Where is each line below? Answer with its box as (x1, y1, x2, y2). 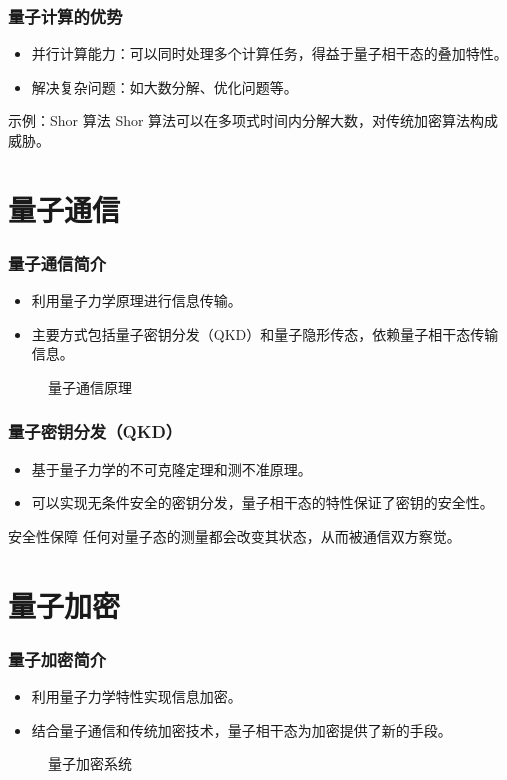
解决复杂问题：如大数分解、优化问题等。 (31, 76, 298, 97)
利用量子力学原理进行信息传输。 (31, 290, 242, 311)
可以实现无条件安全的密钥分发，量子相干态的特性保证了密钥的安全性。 (31, 492, 494, 513)
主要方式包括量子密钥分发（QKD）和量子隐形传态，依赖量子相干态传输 (31, 323, 499, 344)
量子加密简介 (8, 646, 107, 671)
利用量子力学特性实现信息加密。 (31, 686, 242, 707)
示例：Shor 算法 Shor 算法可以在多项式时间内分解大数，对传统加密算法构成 (8, 110, 499, 131)
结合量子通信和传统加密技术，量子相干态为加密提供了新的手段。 (31, 719, 452, 740)
